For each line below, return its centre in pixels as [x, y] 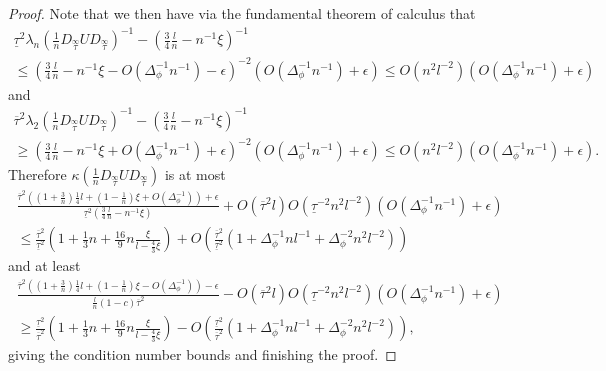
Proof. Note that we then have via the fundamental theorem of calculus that [242, 13]
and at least [44, 265]
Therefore [37, 174]
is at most [195, 174]
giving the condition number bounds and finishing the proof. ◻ [202, 354]
